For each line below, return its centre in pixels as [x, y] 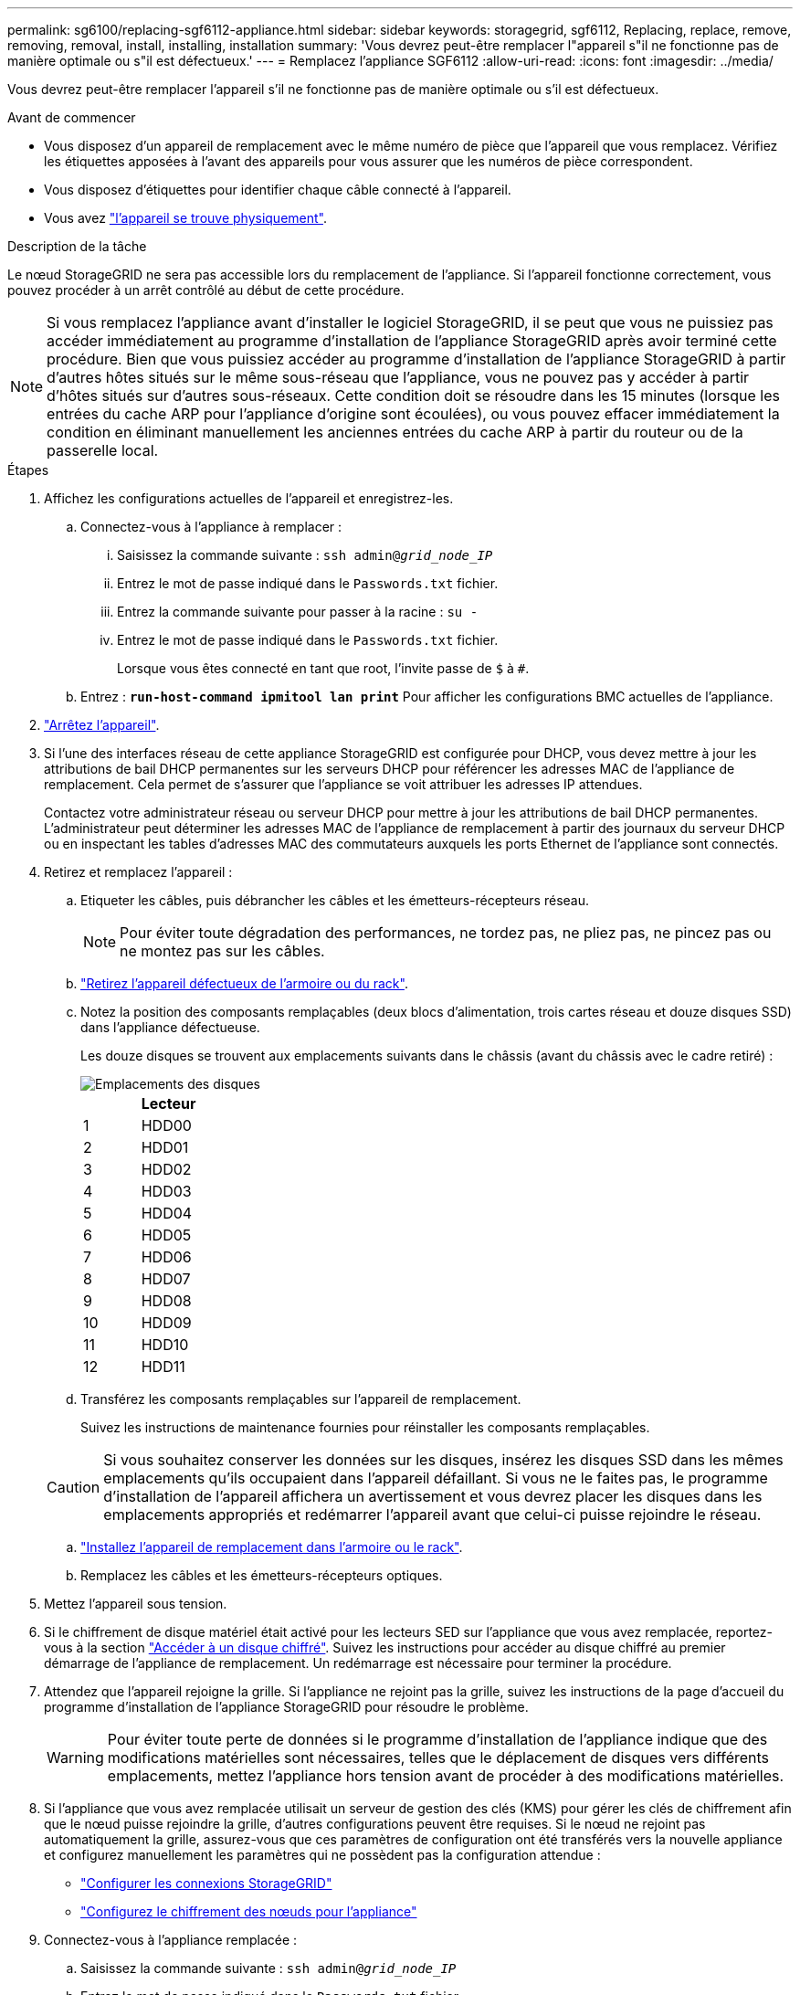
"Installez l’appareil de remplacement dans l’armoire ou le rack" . [272, 1547]
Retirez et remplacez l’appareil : [138, 872]
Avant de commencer [72, 117]
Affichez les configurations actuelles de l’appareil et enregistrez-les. [249, 498]
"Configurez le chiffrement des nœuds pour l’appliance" [249, 1911]
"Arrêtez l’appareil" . [102, 725]
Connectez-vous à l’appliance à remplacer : [211, 527]
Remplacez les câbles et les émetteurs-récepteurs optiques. [262, 1575]
